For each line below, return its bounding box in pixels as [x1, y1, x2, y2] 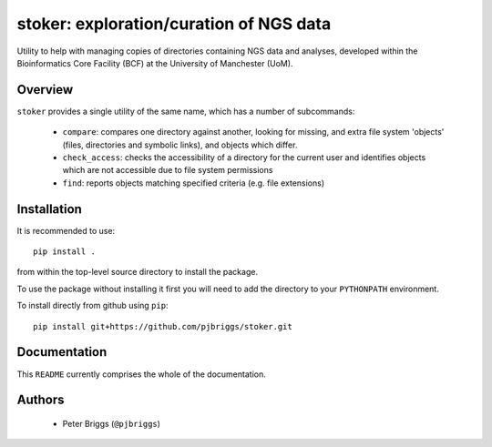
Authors [16, 392, 65, 408]
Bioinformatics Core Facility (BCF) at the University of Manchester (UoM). [16, 57, 293, 68]
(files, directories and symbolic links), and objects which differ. [62, 139, 298, 150]
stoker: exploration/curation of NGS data [16, 14, 332, 34]
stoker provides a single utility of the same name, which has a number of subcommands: [16, 106, 355, 117]
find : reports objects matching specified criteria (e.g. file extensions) [62, 178, 325, 188]
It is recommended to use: [16, 225, 116, 236]
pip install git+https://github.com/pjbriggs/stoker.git [33, 321, 293, 331]
